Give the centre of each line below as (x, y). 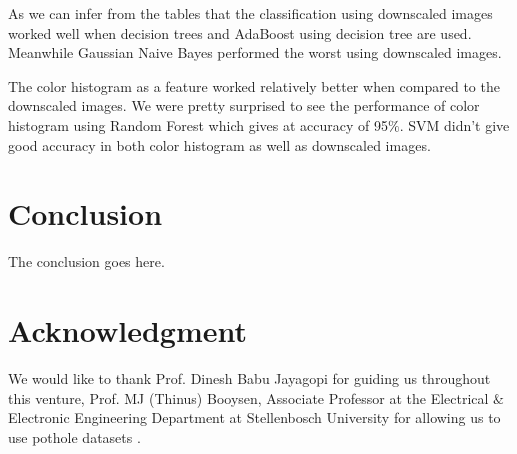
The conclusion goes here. (86, 261)
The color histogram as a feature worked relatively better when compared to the (254, 85)
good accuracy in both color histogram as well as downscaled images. (219, 144)
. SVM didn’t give (454, 124)
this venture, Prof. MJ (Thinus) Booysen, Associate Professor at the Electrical (248, 397)
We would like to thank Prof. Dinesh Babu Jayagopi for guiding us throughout (249, 378)
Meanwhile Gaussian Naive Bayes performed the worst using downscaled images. (255, 52)
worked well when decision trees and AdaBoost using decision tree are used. (240, 32)
